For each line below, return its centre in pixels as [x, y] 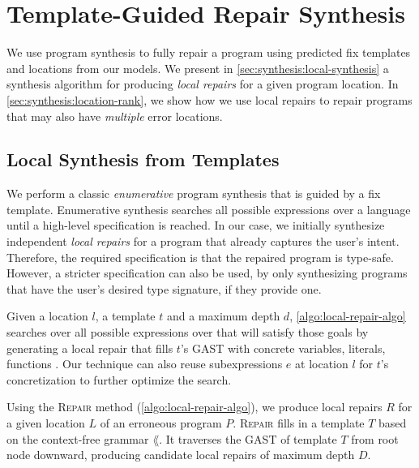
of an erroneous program [161, 423]
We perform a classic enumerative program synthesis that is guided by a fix [194, 193]
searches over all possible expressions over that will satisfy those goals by [188, 332]
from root [375, 438]
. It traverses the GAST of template [248, 438]
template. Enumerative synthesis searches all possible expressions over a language [209, 209]
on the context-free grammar [78, 438]
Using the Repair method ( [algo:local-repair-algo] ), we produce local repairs [195, 407]
